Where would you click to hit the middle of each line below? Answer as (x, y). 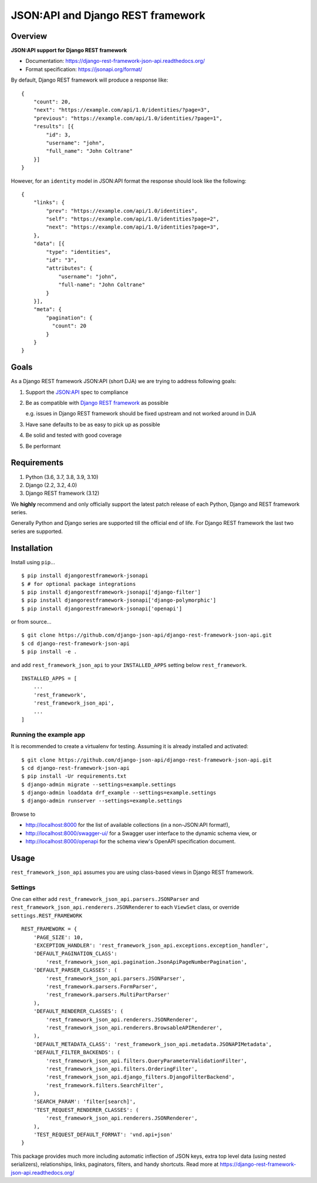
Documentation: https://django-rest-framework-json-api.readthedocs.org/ (115, 61)
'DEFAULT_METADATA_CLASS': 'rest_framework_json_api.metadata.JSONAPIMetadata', (153, 1044)
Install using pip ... (33, 562)
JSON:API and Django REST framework (108, 15)
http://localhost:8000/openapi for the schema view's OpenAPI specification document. (131, 842)
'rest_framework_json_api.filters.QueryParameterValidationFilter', (147, 1060)
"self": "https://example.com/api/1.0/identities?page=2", (133, 219)
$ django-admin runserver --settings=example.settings (102, 801)
